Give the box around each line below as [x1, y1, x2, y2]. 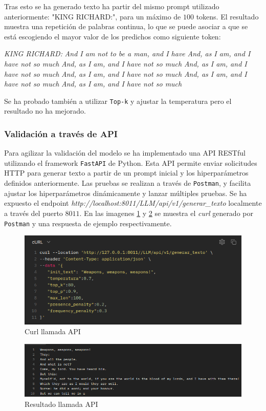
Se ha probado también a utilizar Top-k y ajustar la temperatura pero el [4, 95, 232, 106]
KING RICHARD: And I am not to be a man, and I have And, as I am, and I [4, 48, 251, 59]
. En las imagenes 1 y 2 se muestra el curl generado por [79, 207, 253, 218]
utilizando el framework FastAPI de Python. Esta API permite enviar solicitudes [4, 157, 257, 168]
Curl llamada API [25, 326, 81, 337]
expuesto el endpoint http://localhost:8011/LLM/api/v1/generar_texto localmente [4, 198, 262, 208]
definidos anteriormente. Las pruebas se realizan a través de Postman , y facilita [4, 178, 251, 188]
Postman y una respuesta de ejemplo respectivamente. [4, 218, 172, 228]
